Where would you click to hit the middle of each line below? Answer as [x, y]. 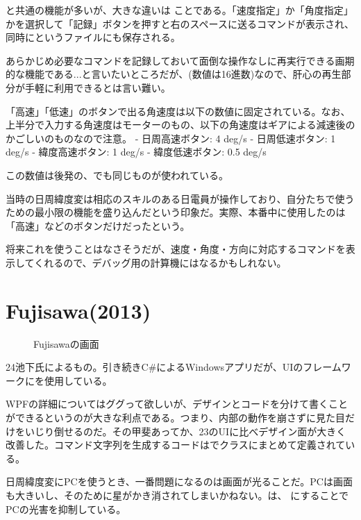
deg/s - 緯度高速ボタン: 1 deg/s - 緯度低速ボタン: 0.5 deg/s [136, 152]
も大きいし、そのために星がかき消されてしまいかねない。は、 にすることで [177, 495]
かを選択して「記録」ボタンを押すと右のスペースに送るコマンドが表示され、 [180, 23]
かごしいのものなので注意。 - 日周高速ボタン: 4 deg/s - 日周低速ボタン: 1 [171, 138]
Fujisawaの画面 [66, 343]
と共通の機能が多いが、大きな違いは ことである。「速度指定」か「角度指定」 [179, 10]
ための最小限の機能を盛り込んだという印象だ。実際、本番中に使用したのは [176, 212]
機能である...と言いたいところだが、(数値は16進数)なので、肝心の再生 [183, 74]
